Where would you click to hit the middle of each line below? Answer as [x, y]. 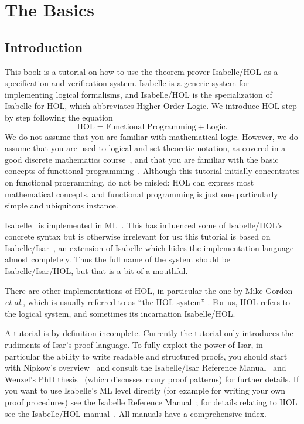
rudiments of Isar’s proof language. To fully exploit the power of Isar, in [134, 345]
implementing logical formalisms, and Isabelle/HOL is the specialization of [139, 94]
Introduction [44, 47]
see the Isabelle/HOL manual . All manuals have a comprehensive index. [136, 413]
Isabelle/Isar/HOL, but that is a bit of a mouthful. [96, 271]
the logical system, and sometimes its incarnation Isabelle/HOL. [120, 313]
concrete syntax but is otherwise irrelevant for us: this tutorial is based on [138, 236]
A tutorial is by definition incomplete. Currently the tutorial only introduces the [149, 333]
